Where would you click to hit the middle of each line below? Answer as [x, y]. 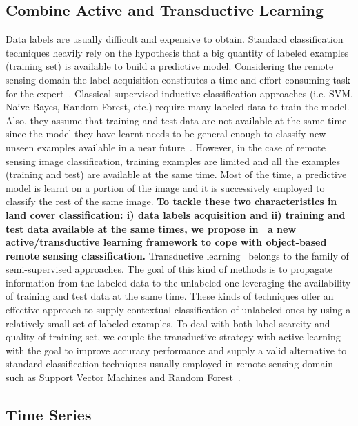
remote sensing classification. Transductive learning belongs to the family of [177, 255]
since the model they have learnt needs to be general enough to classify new [166, 134]
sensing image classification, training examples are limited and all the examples [173, 161]
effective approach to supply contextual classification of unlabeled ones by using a [178, 310]
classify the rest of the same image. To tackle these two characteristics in [171, 201]
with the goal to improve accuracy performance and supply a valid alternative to [176, 350]
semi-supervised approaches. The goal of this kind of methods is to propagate [169, 269]
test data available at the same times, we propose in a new [151, 228]
